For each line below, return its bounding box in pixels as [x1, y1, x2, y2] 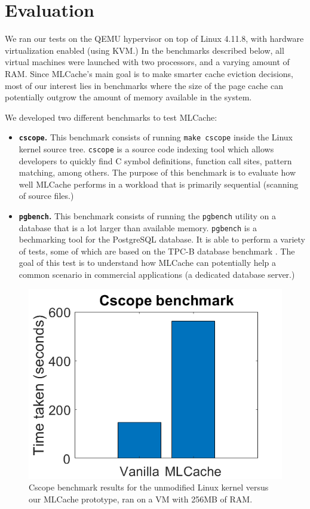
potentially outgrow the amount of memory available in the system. [5, 91, 252, 103]
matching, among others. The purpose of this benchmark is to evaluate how [19, 166, 296, 179]
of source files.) [19, 189, 74, 202]
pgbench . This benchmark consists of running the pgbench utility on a [19, 209, 277, 222]
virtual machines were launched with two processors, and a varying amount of [5, 56, 290, 68]
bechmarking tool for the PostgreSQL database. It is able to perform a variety [19, 233, 305, 246]
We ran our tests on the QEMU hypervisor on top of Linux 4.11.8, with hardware [5, 32, 304, 45]
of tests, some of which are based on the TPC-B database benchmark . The [19, 244, 295, 257]
